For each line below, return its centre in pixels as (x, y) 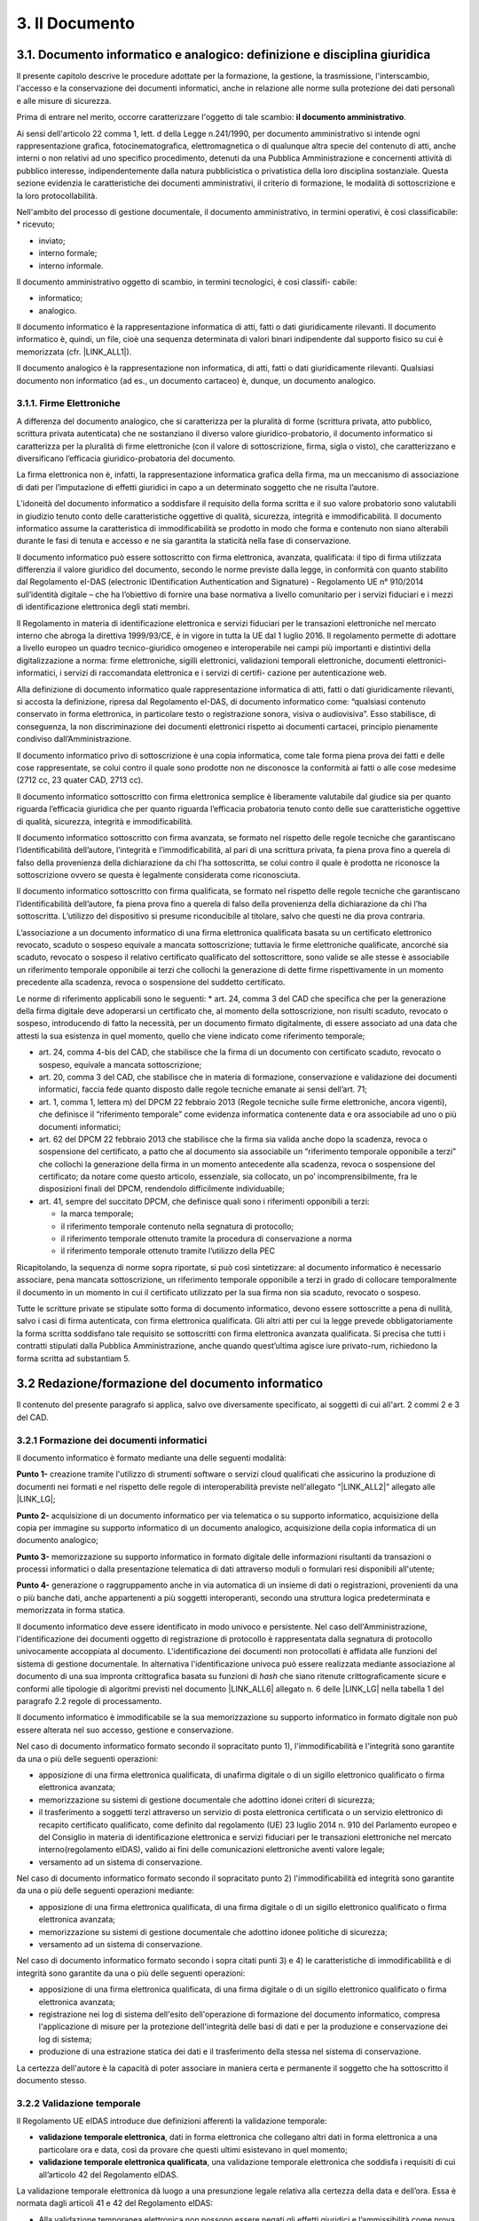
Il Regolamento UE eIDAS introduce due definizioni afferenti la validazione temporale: (172, 2121)
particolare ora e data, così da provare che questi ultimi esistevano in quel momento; (193, 2149)
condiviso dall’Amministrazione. (74, 739)
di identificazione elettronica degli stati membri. (103, 607)
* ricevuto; (35, 224)
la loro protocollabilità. (57, 195)
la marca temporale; (98, 1214)
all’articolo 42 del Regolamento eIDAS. (109, 2174)
